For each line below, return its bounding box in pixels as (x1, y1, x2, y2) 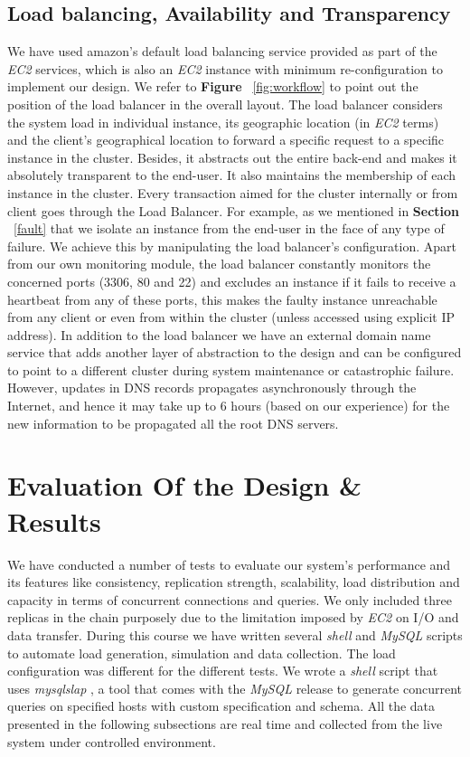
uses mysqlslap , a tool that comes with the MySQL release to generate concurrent (7, 678, 463, 697)
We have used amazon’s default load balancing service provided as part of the (7, 42, 437, 61)
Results (7, 502, 101, 539)
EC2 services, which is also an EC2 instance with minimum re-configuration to (7, 59, 443, 78)
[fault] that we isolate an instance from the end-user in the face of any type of (14, 219, 445, 238)
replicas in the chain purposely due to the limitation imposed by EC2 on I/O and (7, 608, 459, 627)
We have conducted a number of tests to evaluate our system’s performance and (7, 554, 451, 573)
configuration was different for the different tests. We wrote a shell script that (7, 661, 438, 680)
